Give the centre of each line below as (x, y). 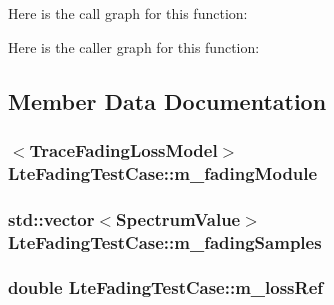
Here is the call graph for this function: (128, 13)
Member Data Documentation (167, 100)
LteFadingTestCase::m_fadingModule (163, 172)
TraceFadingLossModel (123, 149)
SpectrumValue (178, 218)
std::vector (51, 218)
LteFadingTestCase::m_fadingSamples (165, 241)
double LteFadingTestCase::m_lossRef (166, 287)
